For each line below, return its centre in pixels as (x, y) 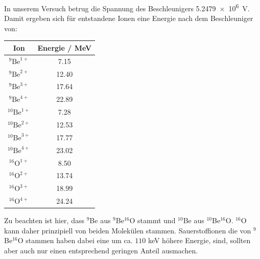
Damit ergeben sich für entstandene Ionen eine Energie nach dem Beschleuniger (129, 18)
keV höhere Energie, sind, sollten (199, 240)
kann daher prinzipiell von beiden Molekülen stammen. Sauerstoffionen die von (128, 230)
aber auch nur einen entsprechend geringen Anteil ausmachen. (101, 250)
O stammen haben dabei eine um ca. (75, 240)
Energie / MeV (65, 47)
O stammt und (152, 220)
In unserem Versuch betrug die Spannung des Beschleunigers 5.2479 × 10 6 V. (127, 7)
